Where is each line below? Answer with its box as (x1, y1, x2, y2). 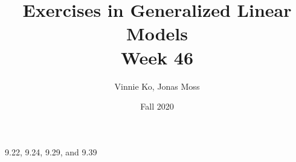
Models (126, 21, 188, 46)
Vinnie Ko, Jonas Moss (114, 79, 200, 92)
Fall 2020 (140, 100, 174, 113)
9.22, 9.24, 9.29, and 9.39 (5, 145, 97, 158)
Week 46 (120, 45, 194, 69)
